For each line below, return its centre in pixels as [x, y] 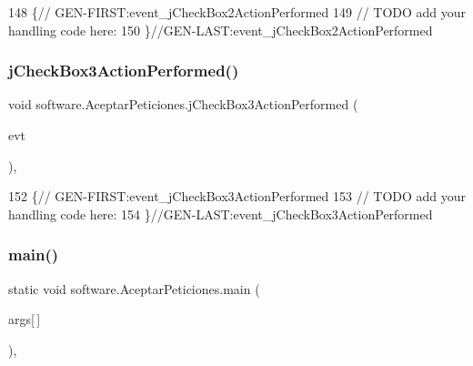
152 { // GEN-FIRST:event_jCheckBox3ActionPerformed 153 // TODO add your [237, 196]
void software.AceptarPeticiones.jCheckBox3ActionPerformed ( [183, 104]
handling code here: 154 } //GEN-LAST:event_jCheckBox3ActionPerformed [221, 213]
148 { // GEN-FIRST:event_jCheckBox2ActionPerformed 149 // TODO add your [237, 12]
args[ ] [25, 319]
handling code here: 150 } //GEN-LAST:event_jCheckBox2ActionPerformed [221, 30]
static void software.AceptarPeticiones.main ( [134, 288]
